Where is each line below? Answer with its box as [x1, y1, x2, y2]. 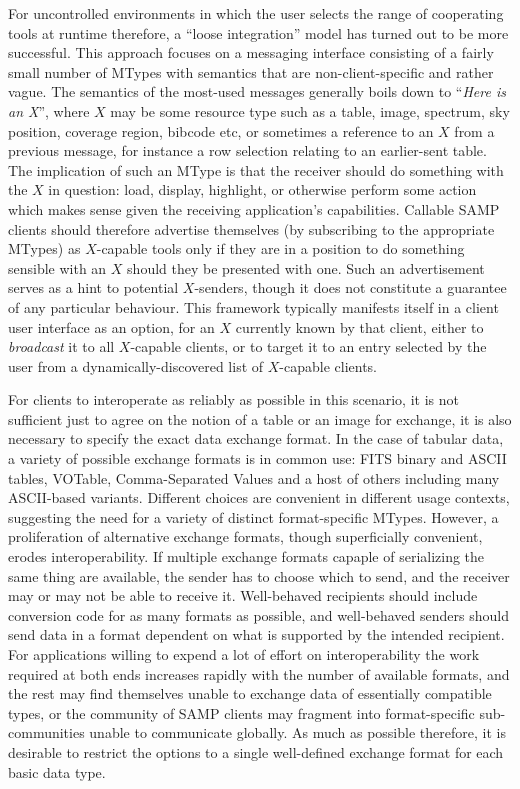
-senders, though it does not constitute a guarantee [194, 277, 507, 298]
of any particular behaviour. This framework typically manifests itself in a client [8, 296, 499, 317]
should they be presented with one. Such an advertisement [127, 257, 485, 278]
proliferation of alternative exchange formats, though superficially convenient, [8, 526, 483, 547]
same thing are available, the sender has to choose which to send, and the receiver [8, 565, 510, 586]
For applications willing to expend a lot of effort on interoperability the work [8, 644, 480, 664]
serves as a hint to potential [8, 277, 179, 298]
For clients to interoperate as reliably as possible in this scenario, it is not [8, 389, 459, 410]
